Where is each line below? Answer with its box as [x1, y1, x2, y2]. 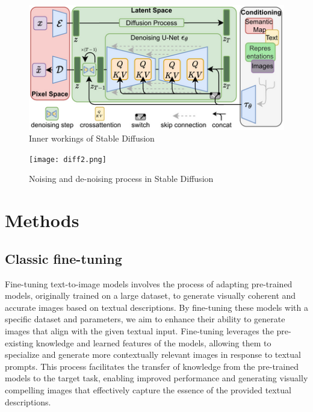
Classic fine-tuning [5, 249, 122, 267]
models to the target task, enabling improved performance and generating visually [5, 372, 308, 384]
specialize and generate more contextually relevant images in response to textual [5, 348, 301, 361]
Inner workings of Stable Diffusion [29, 132, 155, 145]
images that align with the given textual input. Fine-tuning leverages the [5, 325, 274, 337]
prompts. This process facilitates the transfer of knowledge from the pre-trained [5, 360, 299, 372]
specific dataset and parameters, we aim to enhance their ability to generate [5, 313, 285, 325]
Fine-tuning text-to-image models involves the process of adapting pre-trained [5, 277, 293, 290]
